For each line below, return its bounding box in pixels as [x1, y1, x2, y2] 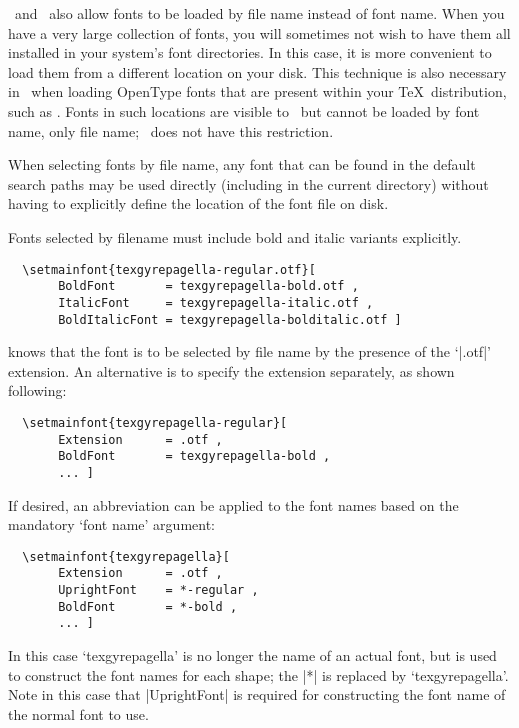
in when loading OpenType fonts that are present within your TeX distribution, [8, 81, 507, 102]
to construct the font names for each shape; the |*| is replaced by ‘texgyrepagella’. [8, 664, 509, 685]
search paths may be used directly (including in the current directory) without [8, 173, 489, 194]
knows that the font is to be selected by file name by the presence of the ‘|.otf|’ [8, 341, 491, 362]
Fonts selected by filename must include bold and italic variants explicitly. [8, 226, 462, 247]
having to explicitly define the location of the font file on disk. [8, 193, 389, 214]
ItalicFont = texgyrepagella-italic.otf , [58, 295, 374, 310]
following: [8, 380, 67, 401]
